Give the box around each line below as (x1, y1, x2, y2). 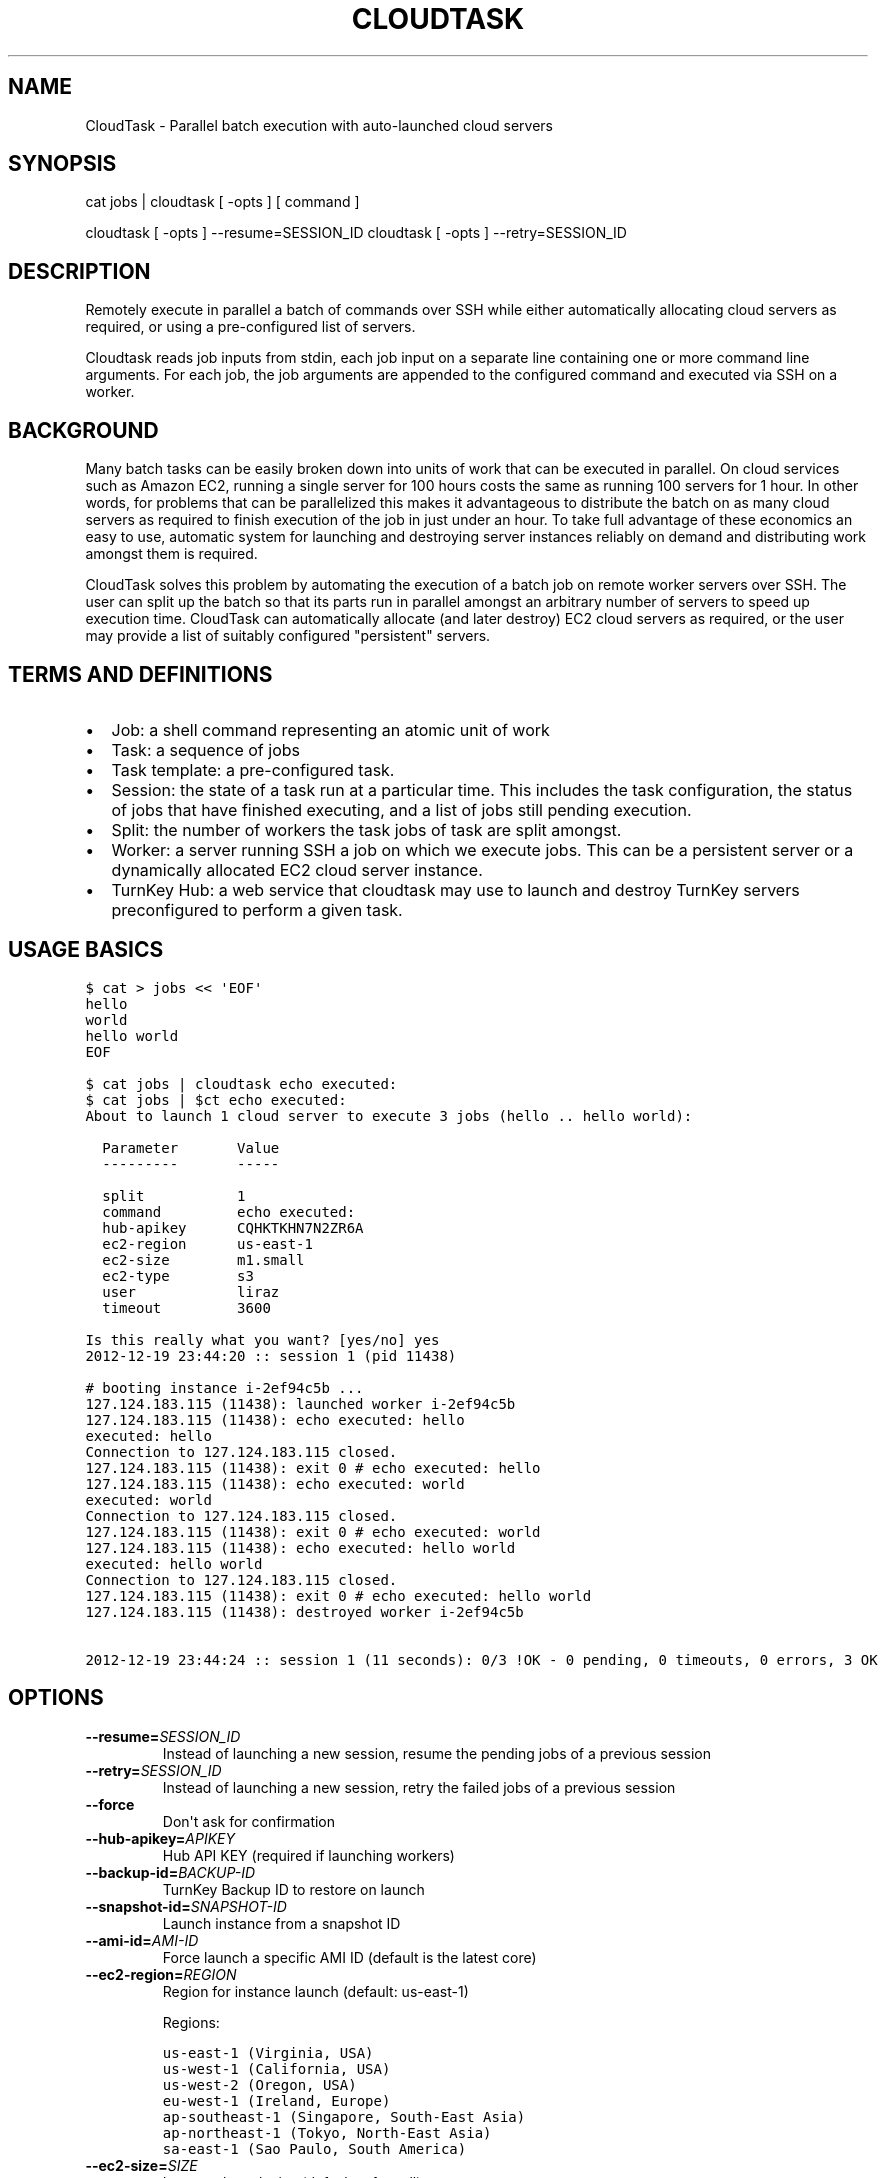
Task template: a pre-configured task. (111, 759, 395, 780)
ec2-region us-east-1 (102, 1235, 313, 1252)
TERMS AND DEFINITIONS (8, 661, 273, 687)
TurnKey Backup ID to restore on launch (162, 1880, 425, 1898)
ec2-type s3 (102, 1267, 254, 1284)
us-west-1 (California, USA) (162, 2060, 391, 2077)
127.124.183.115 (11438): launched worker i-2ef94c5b (85, 1395, 516, 1412)
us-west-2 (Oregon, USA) (162, 2076, 357, 2093)
